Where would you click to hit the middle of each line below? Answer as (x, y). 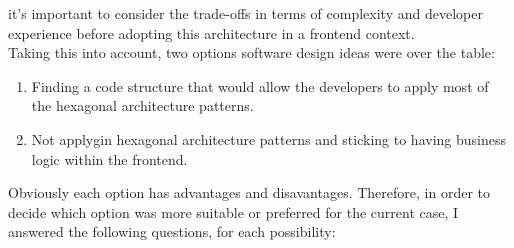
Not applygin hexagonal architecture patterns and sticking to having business (269, 138)
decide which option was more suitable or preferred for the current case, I (233, 211)
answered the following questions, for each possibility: (172, 231)
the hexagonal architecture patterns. (142, 105)
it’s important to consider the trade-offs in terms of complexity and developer (245, 13)
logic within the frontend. (109, 158)
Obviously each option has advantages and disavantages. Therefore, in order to (249, 192)
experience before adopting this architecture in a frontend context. (211, 32)
